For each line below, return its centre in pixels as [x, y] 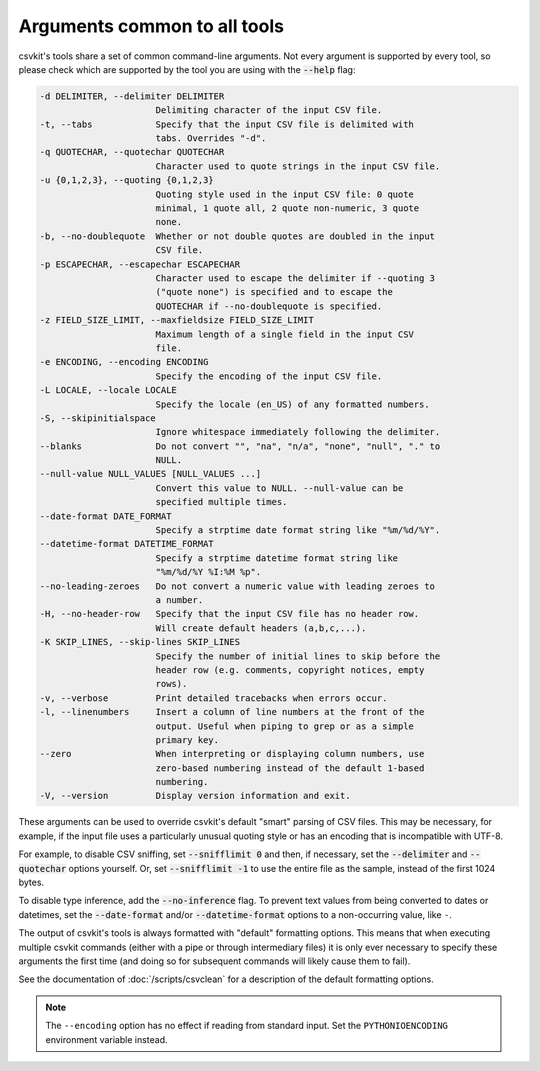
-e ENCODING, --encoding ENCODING [124, 362]
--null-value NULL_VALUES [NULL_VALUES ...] [150, 474]
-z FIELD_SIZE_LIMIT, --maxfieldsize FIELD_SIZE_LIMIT [176, 320]
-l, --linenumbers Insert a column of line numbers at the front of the [232, 712]
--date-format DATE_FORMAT [105, 516]
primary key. [187, 739]
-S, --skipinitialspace [98, 418]
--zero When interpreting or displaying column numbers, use [232, 754]
